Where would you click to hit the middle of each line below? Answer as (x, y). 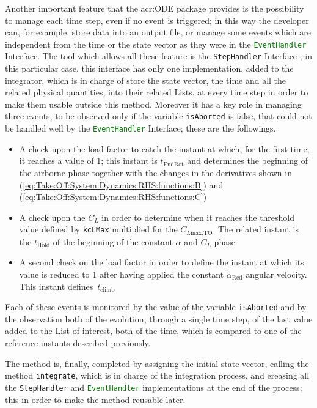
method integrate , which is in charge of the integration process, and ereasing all (157, 375)
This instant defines (56, 286)
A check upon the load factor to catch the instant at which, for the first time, (164, 148)
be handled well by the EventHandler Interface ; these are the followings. (140, 128)
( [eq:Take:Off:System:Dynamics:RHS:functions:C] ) (113, 197)
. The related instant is (256, 229)
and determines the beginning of (248, 161)
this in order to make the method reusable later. (95, 399)
